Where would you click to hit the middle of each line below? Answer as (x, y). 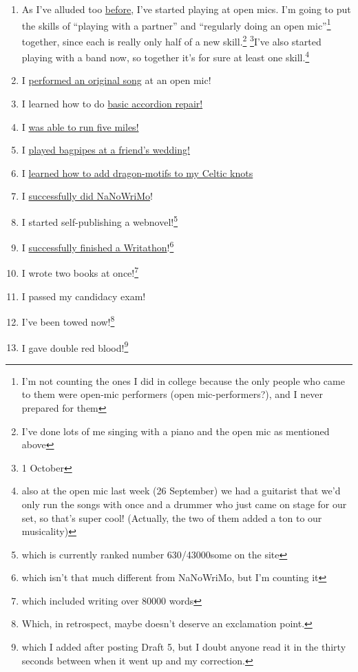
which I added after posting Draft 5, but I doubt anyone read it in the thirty (184, 647)
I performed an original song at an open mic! (116, 80)
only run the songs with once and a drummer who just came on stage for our (184, 504)
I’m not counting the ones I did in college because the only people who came (183, 380)
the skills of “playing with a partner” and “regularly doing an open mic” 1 (176, 24)
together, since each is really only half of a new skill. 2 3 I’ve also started (171, 40)
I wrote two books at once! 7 (80, 272)
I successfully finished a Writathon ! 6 (98, 246)
